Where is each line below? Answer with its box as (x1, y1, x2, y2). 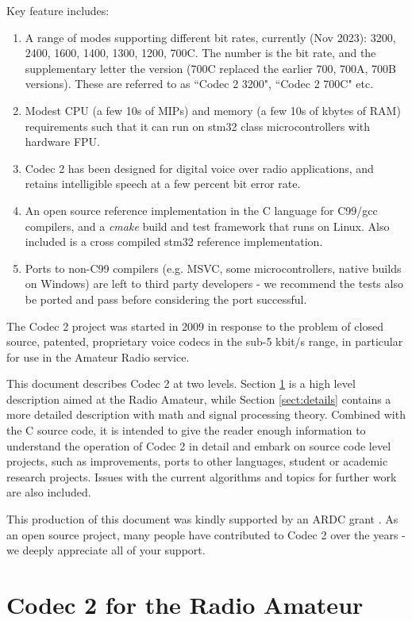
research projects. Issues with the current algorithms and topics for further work (6, 468, 397, 485)
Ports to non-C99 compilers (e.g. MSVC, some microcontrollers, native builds (25, 259, 402, 276)
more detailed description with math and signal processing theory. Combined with (6, 406, 406, 423)
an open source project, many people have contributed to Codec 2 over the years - (6, 526, 406, 542)
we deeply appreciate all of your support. (6, 542, 206, 558)
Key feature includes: (6, 2, 110, 18)
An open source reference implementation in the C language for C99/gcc (25, 201, 378, 218)
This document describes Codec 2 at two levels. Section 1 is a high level (6, 375, 356, 392)
